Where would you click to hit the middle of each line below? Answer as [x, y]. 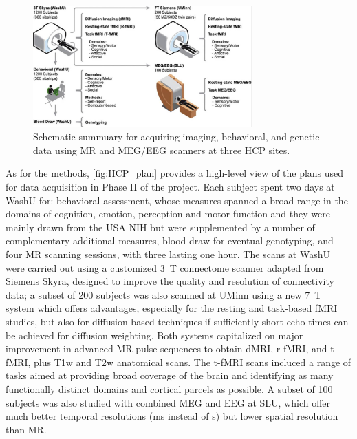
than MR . [26, 429]
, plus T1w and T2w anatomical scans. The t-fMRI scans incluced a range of [190, 362]
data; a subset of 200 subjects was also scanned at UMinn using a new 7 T [164, 294]
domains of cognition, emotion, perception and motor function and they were [168, 214]
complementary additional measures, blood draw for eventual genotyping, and [170, 240]
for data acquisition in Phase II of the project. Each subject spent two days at [170, 187]
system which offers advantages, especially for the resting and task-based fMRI [172, 308]
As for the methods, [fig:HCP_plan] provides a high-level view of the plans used [175, 173]
